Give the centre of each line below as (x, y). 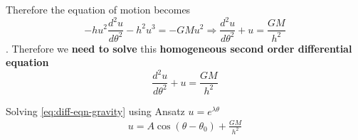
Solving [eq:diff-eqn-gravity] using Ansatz (95, 111)
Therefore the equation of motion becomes (98, 9)
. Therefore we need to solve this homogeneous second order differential (179, 48)
